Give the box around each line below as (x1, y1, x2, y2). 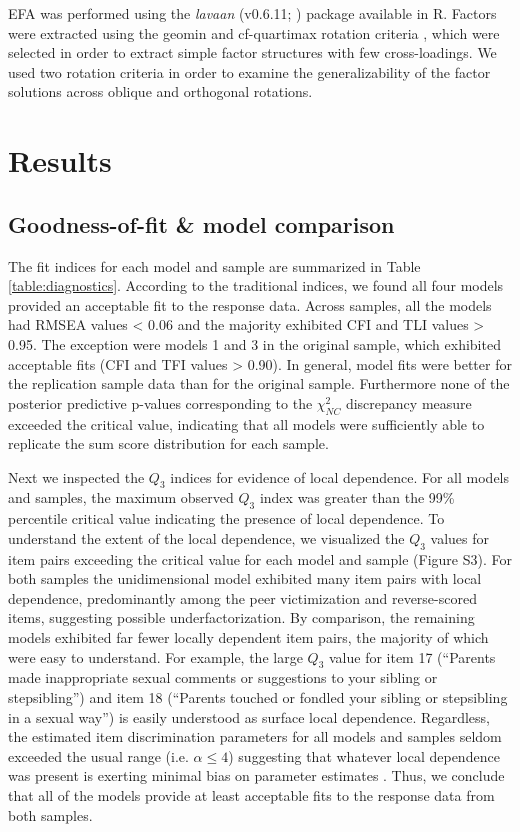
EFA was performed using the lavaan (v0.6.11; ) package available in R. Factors (8, 3, 497, 23)
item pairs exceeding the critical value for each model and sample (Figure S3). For (8, 548, 512, 569)
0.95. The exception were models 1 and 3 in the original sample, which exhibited (8, 333, 501, 354)
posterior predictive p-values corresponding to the (8, 392, 313, 413)
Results (8, 140, 112, 181)
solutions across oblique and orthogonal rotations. (8, 81, 313, 102)
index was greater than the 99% (259, 487, 455, 508)
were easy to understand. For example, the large (8, 646, 303, 667)
